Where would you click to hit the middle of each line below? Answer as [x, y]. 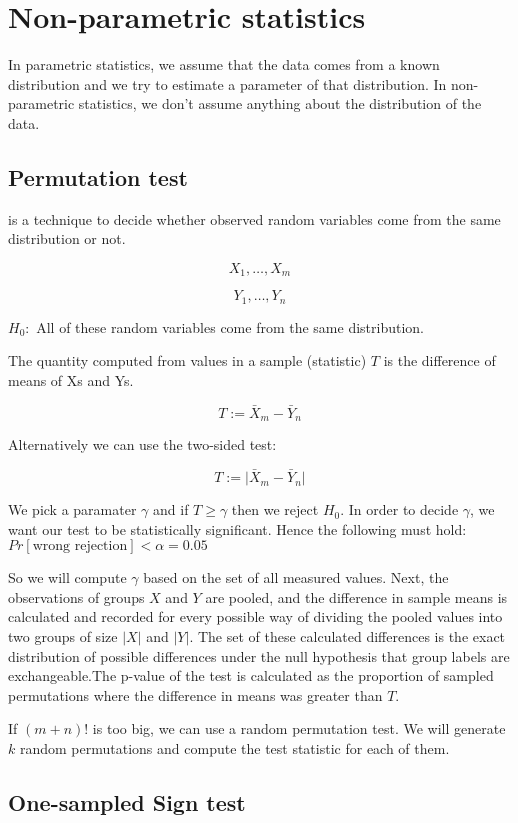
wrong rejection [80, 546]
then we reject [275, 509]
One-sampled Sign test [127, 801]
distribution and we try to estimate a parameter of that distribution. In [227, 83]
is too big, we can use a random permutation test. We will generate [299, 728]
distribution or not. [67, 238]
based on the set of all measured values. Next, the [296, 577]
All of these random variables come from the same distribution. [230, 326]
